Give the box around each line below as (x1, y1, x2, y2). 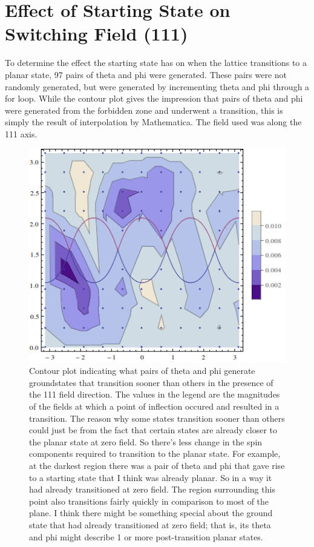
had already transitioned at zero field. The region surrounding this (29, 483, 275, 496)
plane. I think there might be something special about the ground (29, 506, 273, 519)
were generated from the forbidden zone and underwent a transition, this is (5, 103, 283, 116)
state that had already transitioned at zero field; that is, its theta (29, 518, 271, 531)
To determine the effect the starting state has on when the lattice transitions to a (5, 56, 307, 69)
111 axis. (5, 127, 38, 140)
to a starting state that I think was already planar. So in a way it (29, 471, 272, 483)
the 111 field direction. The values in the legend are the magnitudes (29, 388, 280, 401)
